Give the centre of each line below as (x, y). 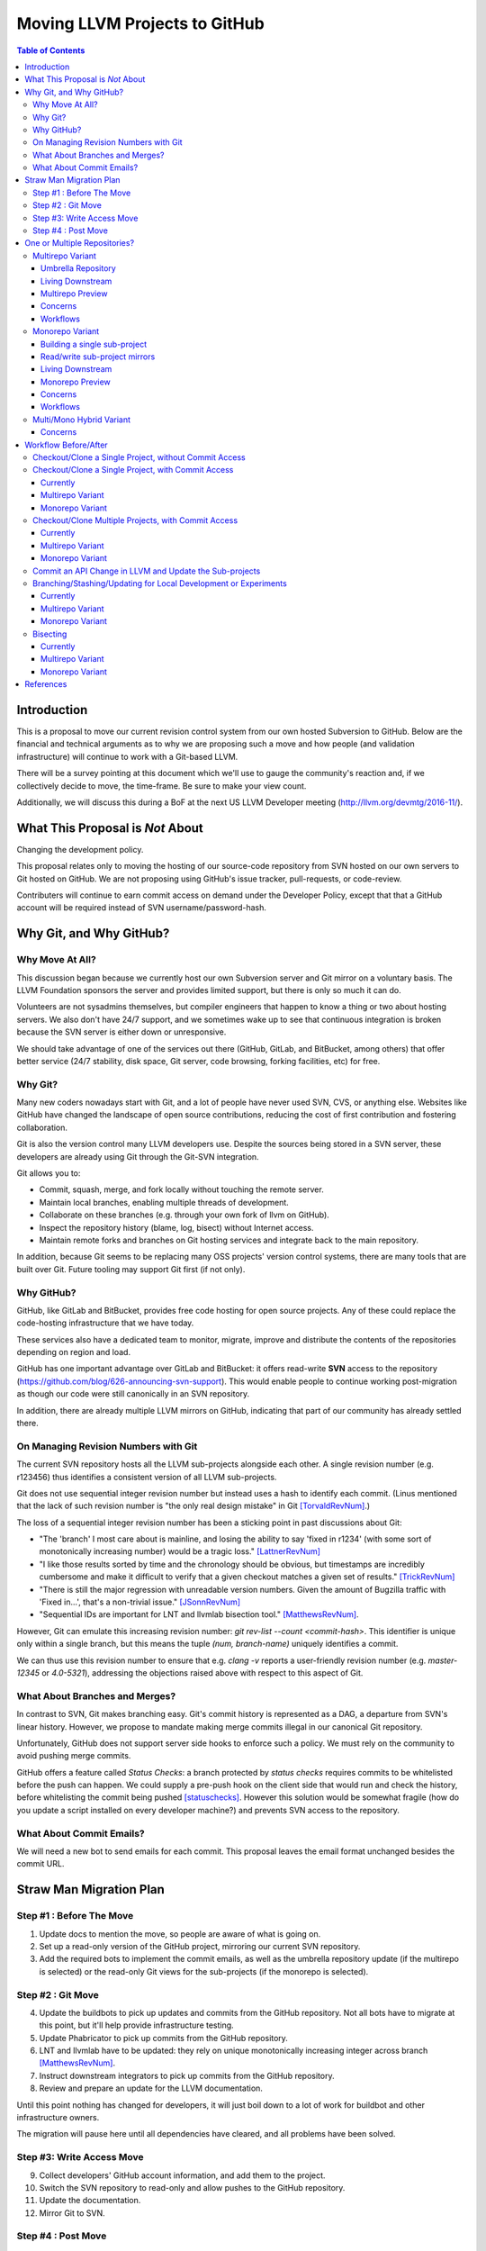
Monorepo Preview (76, 382)
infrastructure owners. (58, 2117)
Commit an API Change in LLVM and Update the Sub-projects (147, 571)
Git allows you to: (49, 1173)
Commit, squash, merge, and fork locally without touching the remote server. (181, 1189)
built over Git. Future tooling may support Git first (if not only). (131, 1269)
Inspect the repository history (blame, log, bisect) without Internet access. (176, 1227)
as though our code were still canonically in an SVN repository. (133, 1394)
